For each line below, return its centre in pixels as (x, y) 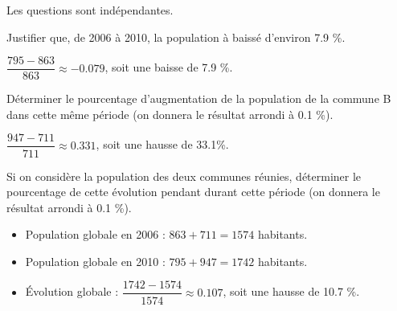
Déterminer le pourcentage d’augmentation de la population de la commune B (199, 98)
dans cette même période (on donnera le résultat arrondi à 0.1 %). (170, 114)
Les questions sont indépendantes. (90, 10)
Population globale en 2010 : (95, 261)
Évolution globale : (72, 291)
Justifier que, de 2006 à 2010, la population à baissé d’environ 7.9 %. (176, 37)
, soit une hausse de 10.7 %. (291, 291)
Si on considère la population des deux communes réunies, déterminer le (184, 176)
